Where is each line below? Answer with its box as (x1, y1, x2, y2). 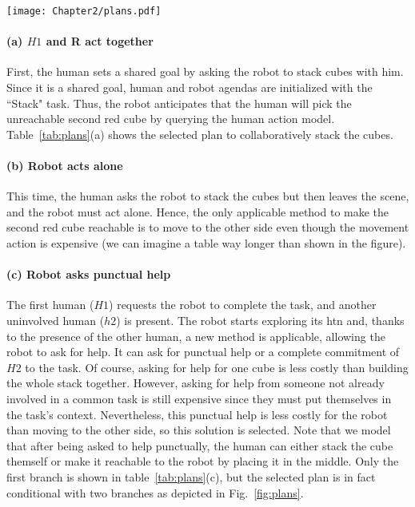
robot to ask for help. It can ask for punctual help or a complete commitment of (6, 343, 400, 360)
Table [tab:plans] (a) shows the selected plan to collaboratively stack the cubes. (6, 125, 393, 142)
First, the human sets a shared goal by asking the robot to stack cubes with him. (6, 63, 404, 80)
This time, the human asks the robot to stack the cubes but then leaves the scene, (6, 188, 409, 204)
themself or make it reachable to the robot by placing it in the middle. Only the (6, 453, 399, 469)
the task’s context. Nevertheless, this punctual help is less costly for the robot (6, 406, 388, 422)
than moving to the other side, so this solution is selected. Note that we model (6, 422, 391, 438)
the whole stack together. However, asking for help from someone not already (6, 374, 385, 391)
